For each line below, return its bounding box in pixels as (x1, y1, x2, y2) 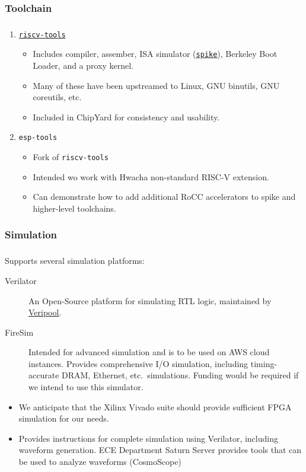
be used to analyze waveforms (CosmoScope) (18, 455, 181, 468)
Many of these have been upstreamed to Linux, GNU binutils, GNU (33, 79, 280, 91)
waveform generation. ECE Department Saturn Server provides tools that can (18, 444, 302, 456)
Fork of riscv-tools (33, 151, 109, 163)
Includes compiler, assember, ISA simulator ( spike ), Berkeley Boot (33, 47, 278, 60)
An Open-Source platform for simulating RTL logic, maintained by (28, 294, 272, 307)
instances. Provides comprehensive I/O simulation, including (28, 357, 248, 369)
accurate (28, 369, 59, 381)
